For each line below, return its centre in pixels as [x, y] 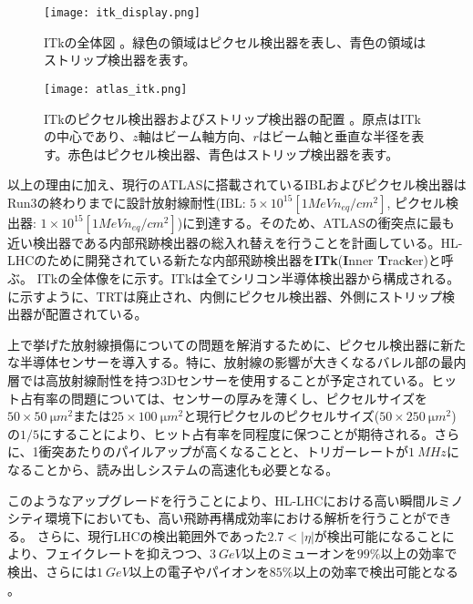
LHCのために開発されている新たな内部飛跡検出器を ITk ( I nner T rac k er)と [224, 260]
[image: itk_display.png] [122, 13]
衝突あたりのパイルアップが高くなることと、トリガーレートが [224, 451]
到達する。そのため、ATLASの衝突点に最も [325, 222]
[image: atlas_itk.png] [116, 89]
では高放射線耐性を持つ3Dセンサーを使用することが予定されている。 [226, 380]
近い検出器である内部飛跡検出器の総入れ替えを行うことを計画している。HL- [235, 242]
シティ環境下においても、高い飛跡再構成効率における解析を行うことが [217, 518]
